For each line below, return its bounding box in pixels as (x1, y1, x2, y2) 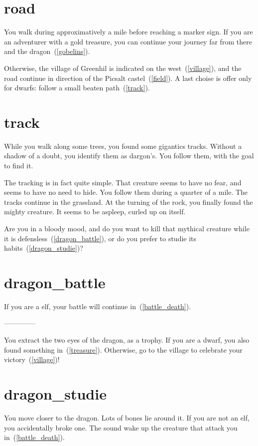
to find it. (4, 160, 33, 170)
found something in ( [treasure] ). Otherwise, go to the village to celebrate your (4, 344, 243, 355)
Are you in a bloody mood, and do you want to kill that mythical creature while (4, 223, 250, 233)
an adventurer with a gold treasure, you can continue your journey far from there (4, 36, 252, 46)
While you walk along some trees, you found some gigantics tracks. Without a (4, 140, 242, 151)
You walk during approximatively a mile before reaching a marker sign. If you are (4, 26, 253, 37)
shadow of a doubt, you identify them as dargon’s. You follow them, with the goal (4, 150, 254, 161)
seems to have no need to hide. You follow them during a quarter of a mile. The (4, 187, 248, 197)
